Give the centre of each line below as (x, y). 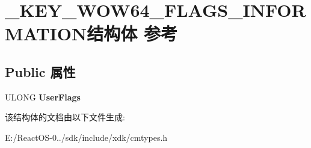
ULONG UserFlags (43, 97)
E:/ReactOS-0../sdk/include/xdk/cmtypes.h (86, 137)
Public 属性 (40, 71)
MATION (46, 33)
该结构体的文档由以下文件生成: (65, 117)
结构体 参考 (132, 33)
